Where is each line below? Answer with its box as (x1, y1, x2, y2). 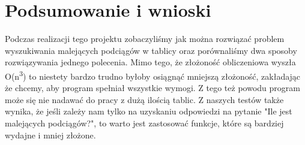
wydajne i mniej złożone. (5, 128, 96, 141)
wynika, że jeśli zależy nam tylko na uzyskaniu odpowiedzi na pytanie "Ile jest (5, 105, 292, 117)
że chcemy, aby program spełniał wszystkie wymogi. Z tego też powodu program (5, 81, 300, 94)
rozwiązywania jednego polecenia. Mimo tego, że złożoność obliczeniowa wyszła (5, 56, 296, 68)
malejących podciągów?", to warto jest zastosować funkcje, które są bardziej (5, 116, 284, 129)
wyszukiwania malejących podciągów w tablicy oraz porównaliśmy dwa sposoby (5, 44, 297, 56)
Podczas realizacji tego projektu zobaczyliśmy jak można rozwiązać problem (5, 32, 285, 45)
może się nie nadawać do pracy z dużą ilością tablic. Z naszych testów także (5, 93, 284, 105)
